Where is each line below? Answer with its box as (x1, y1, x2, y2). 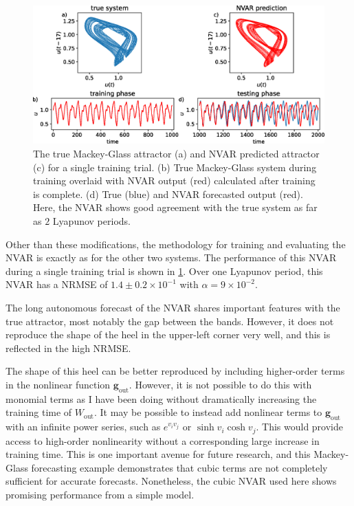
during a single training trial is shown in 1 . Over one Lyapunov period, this (5, 263, 323, 278)
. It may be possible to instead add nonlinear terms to (93, 405, 322, 419)
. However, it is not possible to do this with (129, 377, 312, 391)
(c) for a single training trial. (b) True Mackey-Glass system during (33, 159, 317, 174)
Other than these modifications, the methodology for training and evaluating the (5, 236, 346, 251)
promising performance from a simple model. (5, 487, 195, 501)
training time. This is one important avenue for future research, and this (5, 447, 311, 461)
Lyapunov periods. (52, 213, 131, 228)
